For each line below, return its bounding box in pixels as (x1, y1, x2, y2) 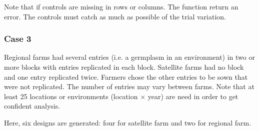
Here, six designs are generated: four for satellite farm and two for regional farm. (4, 117, 251, 128)
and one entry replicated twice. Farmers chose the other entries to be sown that (4, 71, 248, 82)
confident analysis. (4, 101, 60, 111)
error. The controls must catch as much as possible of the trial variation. (4, 11, 226, 21)
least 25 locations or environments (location (4, 91, 138, 101)
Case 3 (4, 32, 31, 45)
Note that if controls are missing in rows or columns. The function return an (4, 1, 238, 11)
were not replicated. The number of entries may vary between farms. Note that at (4, 81, 254, 92)
